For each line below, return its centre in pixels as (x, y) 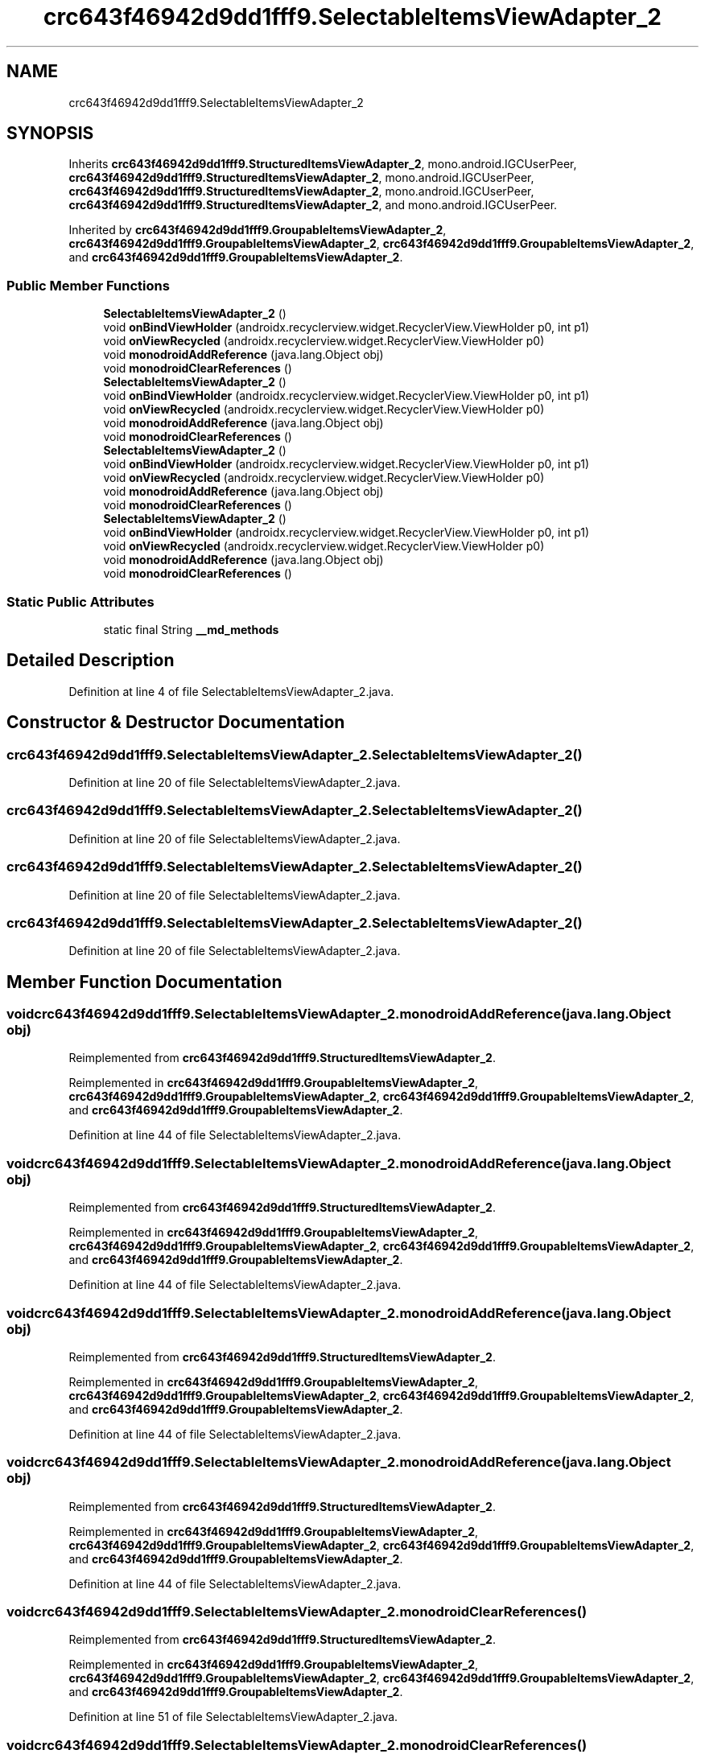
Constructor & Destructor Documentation (176, 723)
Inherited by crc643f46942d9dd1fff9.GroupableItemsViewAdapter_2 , (258, 230)
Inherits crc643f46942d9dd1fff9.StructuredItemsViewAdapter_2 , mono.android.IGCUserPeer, (323, 164)
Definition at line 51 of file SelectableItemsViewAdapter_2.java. (233, 1717)
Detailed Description (91, 661)
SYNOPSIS (50, 134)
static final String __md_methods (191, 629)
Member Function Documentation (144, 982)
